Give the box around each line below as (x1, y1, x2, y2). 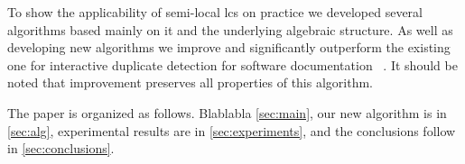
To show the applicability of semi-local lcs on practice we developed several (7, 3, 423, 21)
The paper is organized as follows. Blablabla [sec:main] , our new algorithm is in (7, 103, 447, 122)
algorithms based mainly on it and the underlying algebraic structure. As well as (7, 20, 453, 39)
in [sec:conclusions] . (7, 139, 115, 158)
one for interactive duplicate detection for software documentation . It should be (7, 55, 458, 74)
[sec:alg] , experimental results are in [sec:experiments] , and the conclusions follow (7, 121, 456, 140)
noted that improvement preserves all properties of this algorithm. (7, 73, 373, 92)
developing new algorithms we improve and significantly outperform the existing (7, 38, 451, 57)
